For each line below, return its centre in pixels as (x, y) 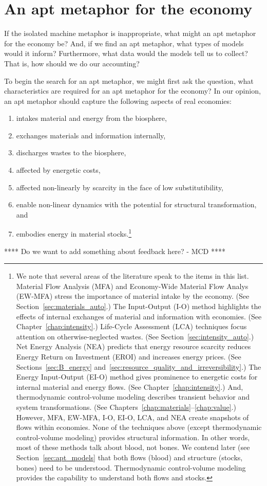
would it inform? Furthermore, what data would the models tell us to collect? (126, 53)
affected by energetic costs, (58, 170)
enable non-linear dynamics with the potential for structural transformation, (136, 204)
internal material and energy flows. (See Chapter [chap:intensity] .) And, (130, 386)
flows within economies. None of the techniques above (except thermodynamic (139, 427)
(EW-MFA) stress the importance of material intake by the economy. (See (133, 296)
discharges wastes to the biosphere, (71, 152)
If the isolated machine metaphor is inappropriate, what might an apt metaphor (130, 33)
